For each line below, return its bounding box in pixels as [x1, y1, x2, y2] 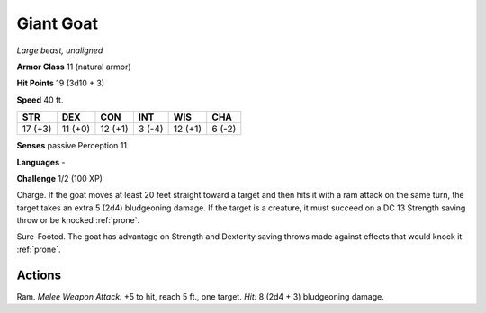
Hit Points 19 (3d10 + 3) [16, 77, 105, 89]
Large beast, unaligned [16, 45, 103, 56]
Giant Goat [16, 13, 99, 33]
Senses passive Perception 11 [16, 140, 128, 151]
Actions [16, 267, 62, 282]
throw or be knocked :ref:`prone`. [16, 215, 140, 226]
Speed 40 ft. [16, 94, 64, 105]
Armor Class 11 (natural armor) [16, 61, 131, 72]
